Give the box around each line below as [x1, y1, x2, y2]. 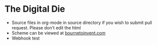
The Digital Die [4, 3, 65, 15]
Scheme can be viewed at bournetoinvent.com [11, 30, 106, 36]
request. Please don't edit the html [11, 24, 81, 30]
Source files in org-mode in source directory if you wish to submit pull [11, 20, 152, 25]
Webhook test [11, 35, 40, 41]
